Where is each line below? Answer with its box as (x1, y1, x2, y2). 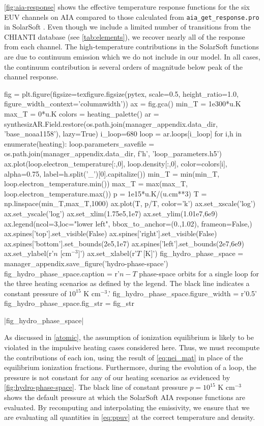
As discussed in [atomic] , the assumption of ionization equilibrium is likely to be (4, 332, 254, 343)
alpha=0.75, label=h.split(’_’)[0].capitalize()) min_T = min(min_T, (4, 168, 220, 179)
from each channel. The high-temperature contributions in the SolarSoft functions (4, 41, 259, 52)
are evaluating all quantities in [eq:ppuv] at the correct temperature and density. (4, 412, 255, 422)
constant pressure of (4, 288, 67, 298)
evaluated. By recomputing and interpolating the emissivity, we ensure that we (4, 402, 250, 412)
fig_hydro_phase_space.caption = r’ (4, 268, 120, 278)
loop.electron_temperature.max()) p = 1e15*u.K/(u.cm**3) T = (4, 188, 207, 198)
